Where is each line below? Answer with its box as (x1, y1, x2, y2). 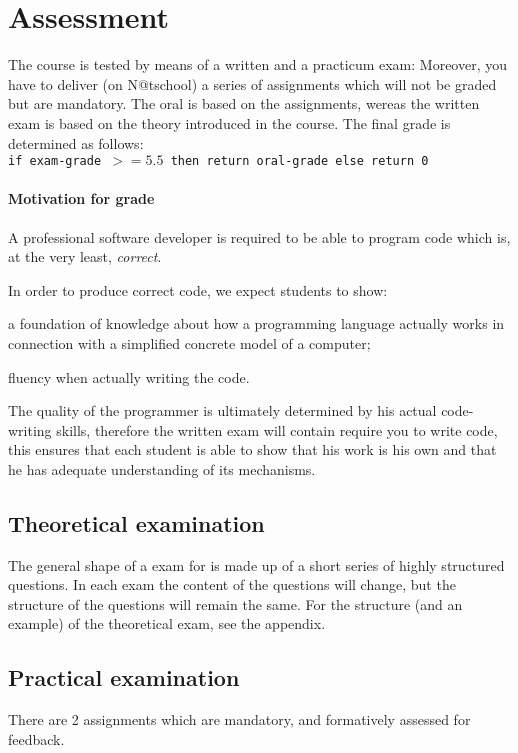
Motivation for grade (8, 188, 155, 209)
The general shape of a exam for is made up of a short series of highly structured (8, 554, 505, 575)
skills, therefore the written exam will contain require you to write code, (56, 419, 498, 440)
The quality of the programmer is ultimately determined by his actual (8, 400, 437, 421)
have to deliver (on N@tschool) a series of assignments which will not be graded (8, 73, 497, 94)
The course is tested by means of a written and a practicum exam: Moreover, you (8, 54, 507, 75)
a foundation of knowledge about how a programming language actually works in (8, 313, 505, 334)
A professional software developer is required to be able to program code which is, (8, 226, 511, 247)
